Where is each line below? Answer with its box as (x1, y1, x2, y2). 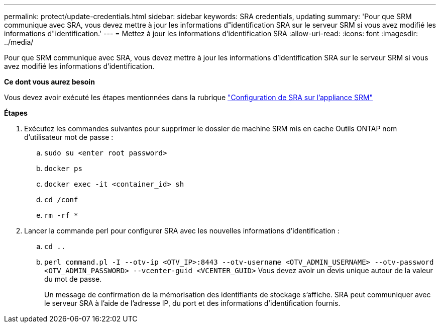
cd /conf (44, 196, 78, 204)
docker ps (44, 165, 82, 173)
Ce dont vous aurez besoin (4, 77, 95, 86)
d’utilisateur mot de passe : (24, 133, 114, 141)
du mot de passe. (44, 275, 102, 283)
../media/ (4, 38, 34, 46)
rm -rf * (44, 211, 78, 219)
